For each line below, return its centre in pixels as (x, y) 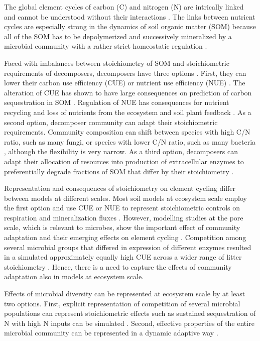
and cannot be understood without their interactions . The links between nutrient (130, 16)
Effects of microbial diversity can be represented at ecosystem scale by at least (125, 294)
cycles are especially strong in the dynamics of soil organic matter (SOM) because (130, 26)
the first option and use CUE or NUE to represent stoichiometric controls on (122, 208)
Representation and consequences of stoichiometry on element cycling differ (120, 188)
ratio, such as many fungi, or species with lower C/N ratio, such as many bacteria (130, 141)
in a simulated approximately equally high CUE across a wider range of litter (123, 257)
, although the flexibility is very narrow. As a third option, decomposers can (121, 151)
